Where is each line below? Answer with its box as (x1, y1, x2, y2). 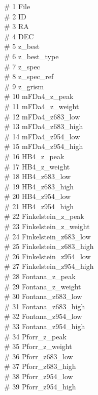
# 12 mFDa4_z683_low (4, 111, 80, 121)
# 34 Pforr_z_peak (4, 331, 67, 341)
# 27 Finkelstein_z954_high (4, 261, 94, 271)
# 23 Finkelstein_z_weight (4, 221, 90, 232)
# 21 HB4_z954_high (4, 201, 74, 211)
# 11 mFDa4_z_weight (4, 101, 79, 111)
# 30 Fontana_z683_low (4, 291, 82, 302)
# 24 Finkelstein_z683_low (4, 231, 91, 241)
